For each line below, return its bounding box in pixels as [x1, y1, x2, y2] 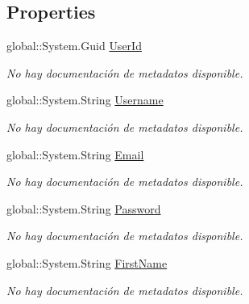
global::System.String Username [6, 91, 164, 108]
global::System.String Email [6, 146, 144, 163]
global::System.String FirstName [6, 254, 168, 271]
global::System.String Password [6, 200, 161, 217]
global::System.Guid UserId [6, 37, 142, 54]
